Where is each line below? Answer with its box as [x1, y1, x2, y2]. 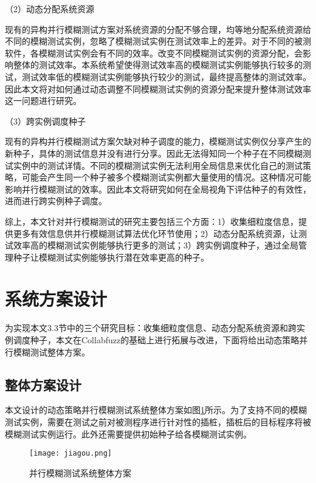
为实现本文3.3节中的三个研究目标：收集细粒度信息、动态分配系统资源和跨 [5, 321, 297, 334]
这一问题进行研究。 [5, 94, 81, 107]
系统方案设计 [5, 286, 108, 311]
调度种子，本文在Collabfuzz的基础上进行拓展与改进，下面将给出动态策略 [13, 334, 300, 346]
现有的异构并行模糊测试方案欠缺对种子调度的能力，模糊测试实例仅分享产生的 [5, 135, 311, 148]
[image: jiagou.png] [29, 449, 112, 458]
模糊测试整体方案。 [13, 345, 90, 358]
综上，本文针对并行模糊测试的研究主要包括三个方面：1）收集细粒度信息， [5, 214, 298, 227]
